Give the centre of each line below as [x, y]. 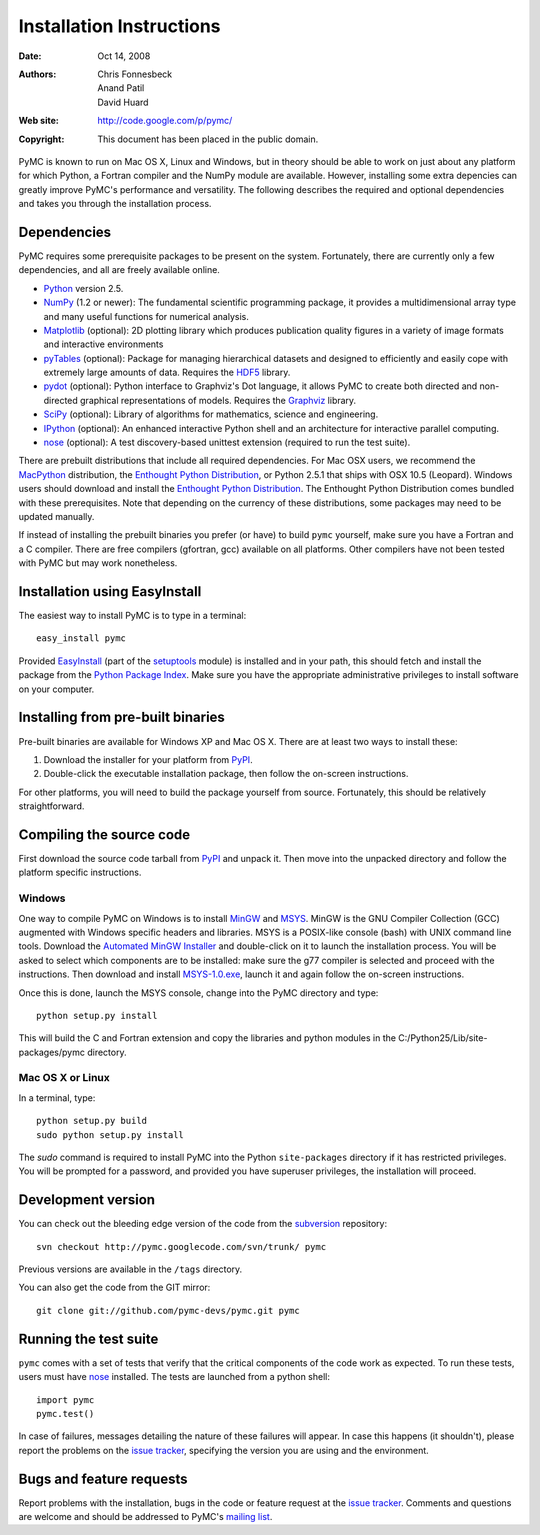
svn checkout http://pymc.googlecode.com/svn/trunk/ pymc [181, 1246]
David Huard [123, 102]
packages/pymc [51, 1052]
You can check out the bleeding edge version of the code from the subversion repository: [203, 1224]
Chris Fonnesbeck [135, 74]
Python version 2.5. [83, 288]
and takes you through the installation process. [115, 204]
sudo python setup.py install [110, 1134]
